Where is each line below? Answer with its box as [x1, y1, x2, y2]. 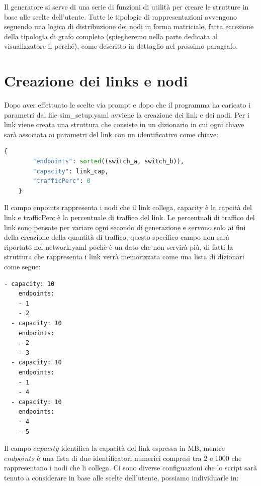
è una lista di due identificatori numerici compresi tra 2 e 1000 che [37, 452, 242, 463]
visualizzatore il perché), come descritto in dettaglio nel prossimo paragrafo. [4, 41, 238, 51]
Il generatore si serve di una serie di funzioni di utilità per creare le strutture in [4, 2, 249, 12]
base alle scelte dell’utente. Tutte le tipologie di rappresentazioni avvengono [4, 11, 237, 22]
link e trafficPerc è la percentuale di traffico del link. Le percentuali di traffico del [4, 212, 255, 223]
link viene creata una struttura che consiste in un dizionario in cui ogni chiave [4, 119, 244, 130]
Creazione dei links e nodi [4, 70, 188, 91]
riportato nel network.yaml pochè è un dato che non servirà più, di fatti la [4, 241, 233, 252]
